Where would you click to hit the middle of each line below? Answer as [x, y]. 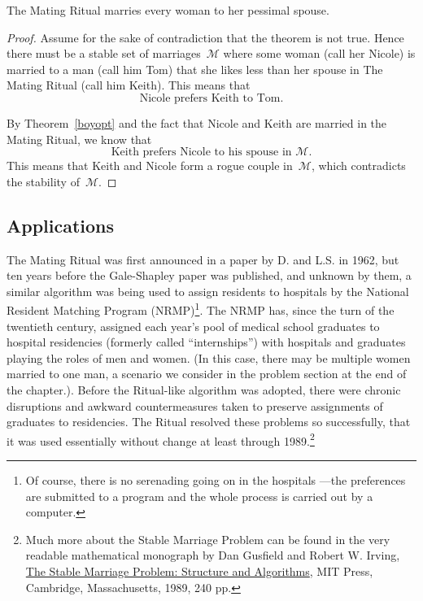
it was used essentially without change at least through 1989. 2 [161, 439]
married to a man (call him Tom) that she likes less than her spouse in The [195, 69]
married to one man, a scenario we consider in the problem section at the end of [207, 374]
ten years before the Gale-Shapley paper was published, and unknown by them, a [209, 275]
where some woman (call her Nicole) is [319, 53]
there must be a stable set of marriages [104, 53]
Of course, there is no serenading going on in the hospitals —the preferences [216, 479]
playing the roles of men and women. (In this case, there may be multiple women [209, 357]
